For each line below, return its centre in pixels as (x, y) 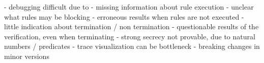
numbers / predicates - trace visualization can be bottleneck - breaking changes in (132, 46)
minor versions (27, 56)
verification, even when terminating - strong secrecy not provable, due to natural (130, 36)
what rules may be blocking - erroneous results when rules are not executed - (124, 16)
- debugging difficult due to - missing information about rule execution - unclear (129, 7)
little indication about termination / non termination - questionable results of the (131, 26)
